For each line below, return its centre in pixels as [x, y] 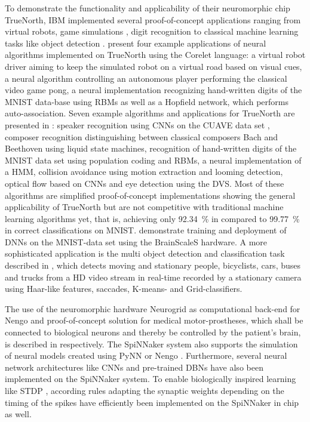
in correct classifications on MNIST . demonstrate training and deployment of [146, 230]
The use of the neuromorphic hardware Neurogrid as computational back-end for [153, 308]
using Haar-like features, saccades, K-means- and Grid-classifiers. [124, 289]
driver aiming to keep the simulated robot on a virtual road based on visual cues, [154, 66]
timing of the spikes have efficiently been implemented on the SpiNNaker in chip [152, 402]
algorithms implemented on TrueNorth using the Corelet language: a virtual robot [155, 55]
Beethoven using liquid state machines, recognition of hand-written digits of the [151, 148]
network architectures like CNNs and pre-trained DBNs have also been [134, 367]
